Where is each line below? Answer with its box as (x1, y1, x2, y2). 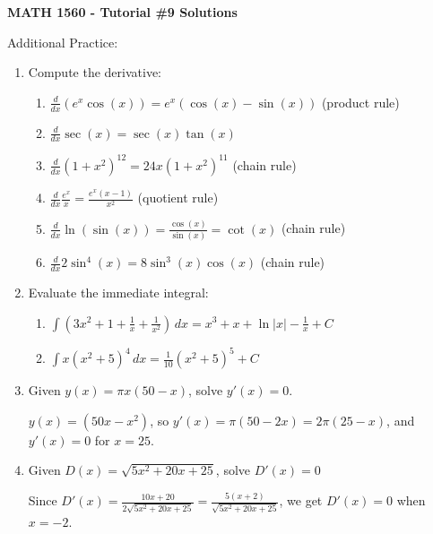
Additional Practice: (7, 32, 118, 51)
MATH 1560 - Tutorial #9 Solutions (7, 3, 238, 21)
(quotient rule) (137, 188, 219, 207)
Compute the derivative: (28, 63, 162, 82)
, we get (279, 491, 323, 510)
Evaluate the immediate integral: (28, 282, 209, 301)
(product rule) (321, 92, 400, 111)
